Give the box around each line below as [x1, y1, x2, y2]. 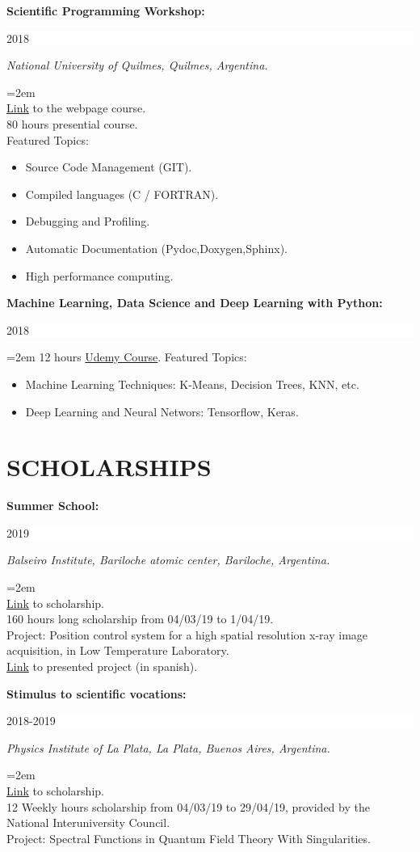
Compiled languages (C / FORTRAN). [25, 185, 219, 202]
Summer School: [6, 497, 99, 514]
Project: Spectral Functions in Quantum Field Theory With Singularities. [6, 829, 371, 846]
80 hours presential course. [6, 115, 138, 132]
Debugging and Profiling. [25, 213, 150, 230]
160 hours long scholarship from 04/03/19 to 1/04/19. [6, 610, 274, 627]
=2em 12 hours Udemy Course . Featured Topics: [6, 348, 247, 365]
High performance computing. [25, 267, 174, 284]
